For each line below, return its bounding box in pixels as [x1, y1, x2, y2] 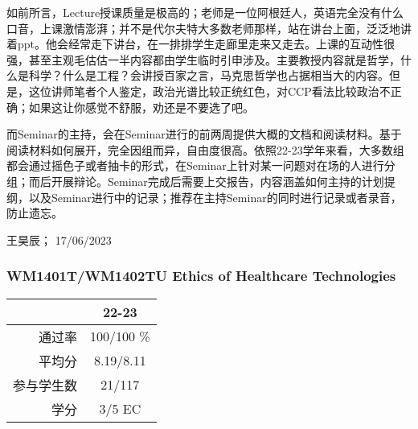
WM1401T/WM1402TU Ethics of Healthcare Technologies [6, 266, 396, 286]
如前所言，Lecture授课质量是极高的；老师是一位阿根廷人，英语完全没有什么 [6, 4, 404, 20]
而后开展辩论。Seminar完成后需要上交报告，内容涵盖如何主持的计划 [28, 172, 384, 189]
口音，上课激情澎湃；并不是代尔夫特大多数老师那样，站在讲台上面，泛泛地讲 [6, 19, 412, 36]
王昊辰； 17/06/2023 [6, 231, 112, 248]
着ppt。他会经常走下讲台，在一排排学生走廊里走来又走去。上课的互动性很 [6, 35, 395, 52]
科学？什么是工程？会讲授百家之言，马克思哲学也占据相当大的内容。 [28, 67, 389, 84]
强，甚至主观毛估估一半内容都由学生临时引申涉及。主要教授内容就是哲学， [6, 51, 400, 68]
